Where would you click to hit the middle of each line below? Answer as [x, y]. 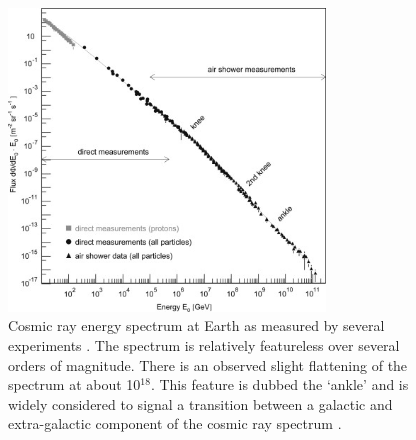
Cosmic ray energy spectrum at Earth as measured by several [196, 325]
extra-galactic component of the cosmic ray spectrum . [175, 423]
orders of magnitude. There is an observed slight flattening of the [208, 364]
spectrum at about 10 [74, 384]
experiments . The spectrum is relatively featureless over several [204, 345]
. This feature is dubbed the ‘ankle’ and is [279, 384]
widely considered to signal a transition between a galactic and [200, 403]
